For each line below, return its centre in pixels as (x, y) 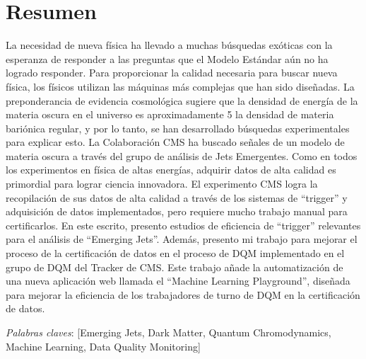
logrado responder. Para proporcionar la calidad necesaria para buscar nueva (172, 73)
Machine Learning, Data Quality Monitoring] (103, 346)
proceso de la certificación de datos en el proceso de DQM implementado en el (175, 253)
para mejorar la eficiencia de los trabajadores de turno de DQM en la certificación (183, 294)
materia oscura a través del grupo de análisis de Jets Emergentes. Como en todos (182, 155)
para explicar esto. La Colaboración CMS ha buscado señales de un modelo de (175, 142)
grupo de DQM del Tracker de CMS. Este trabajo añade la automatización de (175, 267)
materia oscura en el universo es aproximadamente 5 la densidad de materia (170, 114)
